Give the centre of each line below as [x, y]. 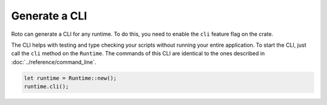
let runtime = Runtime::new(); [71, 78]
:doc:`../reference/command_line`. [54, 62]
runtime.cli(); [46, 87]
